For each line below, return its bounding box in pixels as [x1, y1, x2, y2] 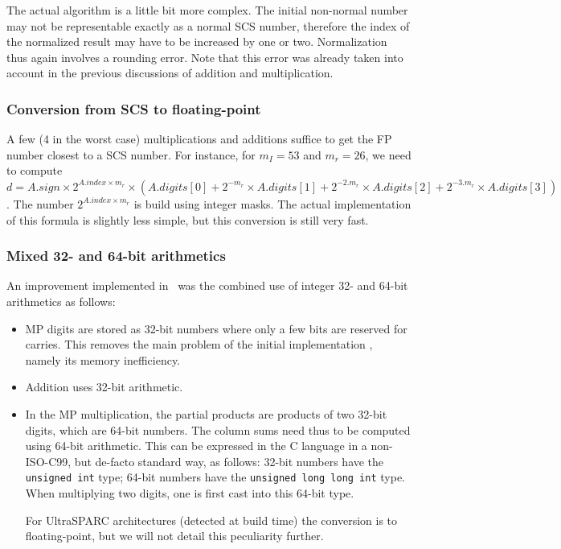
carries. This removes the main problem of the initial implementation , [25, 336, 373, 353]
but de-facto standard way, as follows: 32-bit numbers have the [74, 452, 384, 469]
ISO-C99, [25, 452, 72, 469]
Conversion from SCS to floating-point [6, 98, 261, 118]
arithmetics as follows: [6, 292, 116, 309]
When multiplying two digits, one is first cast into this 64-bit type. [25, 484, 354, 501]
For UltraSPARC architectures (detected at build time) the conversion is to [25, 511, 398, 528]
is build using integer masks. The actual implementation [133, 195, 412, 212]
